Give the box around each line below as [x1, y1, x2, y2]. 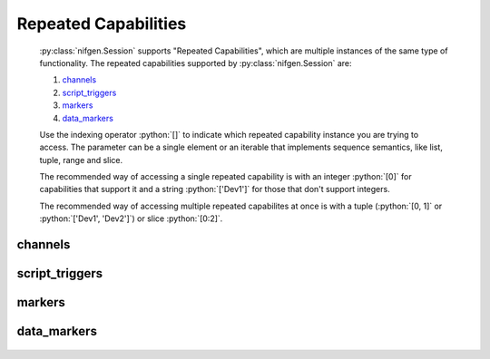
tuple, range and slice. [39, 154, 123, 165]
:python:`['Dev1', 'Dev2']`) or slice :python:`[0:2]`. [39, 213, 223, 224]
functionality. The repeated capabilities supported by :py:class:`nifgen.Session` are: [39, 57, 353, 68]
